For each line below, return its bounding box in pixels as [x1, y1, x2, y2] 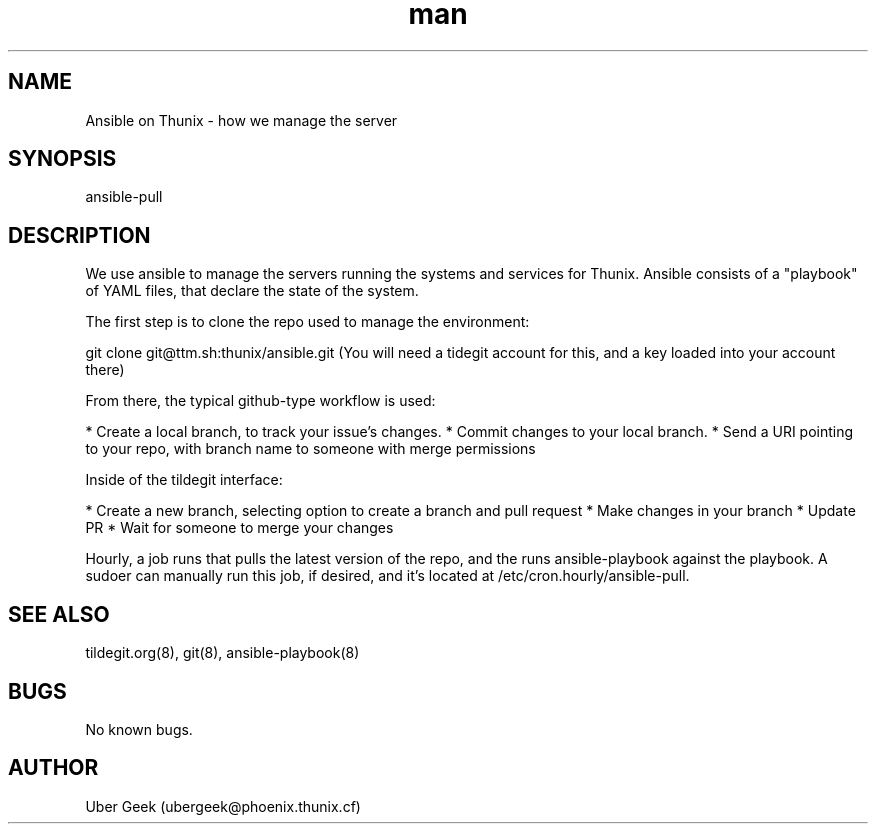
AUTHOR [8, 755, 99, 781]
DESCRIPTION [8, 222, 151, 248]
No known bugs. [85, 720, 193, 738]
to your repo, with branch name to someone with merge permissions [85, 440, 536, 458]
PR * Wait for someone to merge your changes [85, 519, 394, 537]
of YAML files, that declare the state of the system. [85, 282, 419, 300]
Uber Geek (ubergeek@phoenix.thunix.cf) [85, 797, 361, 815]
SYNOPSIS [8, 146, 117, 172]
